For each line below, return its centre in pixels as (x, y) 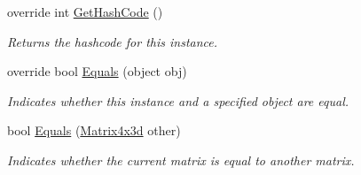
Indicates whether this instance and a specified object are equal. (178, 100)
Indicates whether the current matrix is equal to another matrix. (181, 160)
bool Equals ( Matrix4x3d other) (94, 130)
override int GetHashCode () (85, 11)
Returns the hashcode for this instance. (113, 41)
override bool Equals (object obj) (97, 71)
